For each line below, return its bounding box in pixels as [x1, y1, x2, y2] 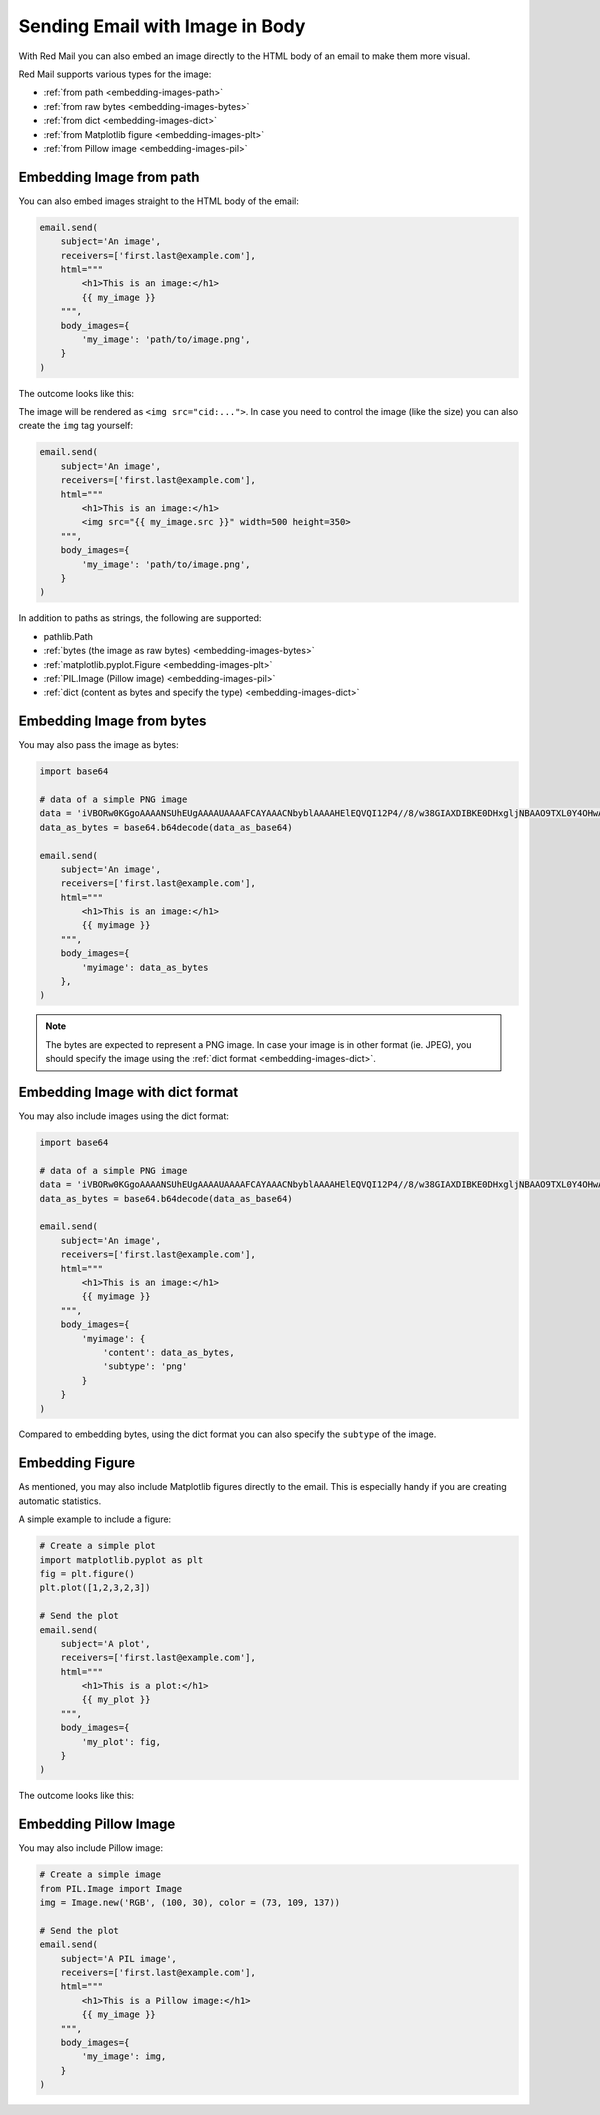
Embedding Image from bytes [18, 713, 207, 730]
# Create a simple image [39, 1869, 162, 1880]
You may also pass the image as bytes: [18, 739, 179, 751]
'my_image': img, [81, 2051, 167, 2062]
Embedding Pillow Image [18, 1816, 176, 1833]
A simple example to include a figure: [18, 1513, 172, 1525]
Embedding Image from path [18, 168, 200, 185]
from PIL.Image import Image [39, 1883, 183, 1894]
